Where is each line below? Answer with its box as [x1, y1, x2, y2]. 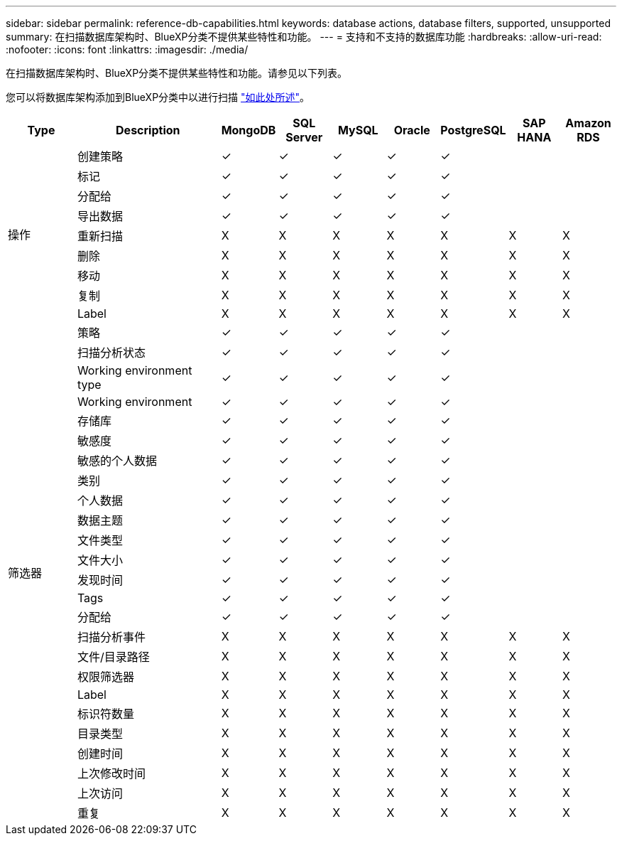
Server [285, 130, 323, 144]
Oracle [393, 123, 430, 137]
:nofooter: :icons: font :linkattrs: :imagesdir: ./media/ [6, 43, 249, 55]
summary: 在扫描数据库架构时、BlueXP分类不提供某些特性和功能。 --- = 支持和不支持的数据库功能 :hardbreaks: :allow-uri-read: [6, 31, 602, 43]
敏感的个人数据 [77, 454, 157, 468]
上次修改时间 [77, 766, 146, 781]
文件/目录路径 [77, 650, 150, 664]
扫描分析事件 [77, 630, 146, 644]
